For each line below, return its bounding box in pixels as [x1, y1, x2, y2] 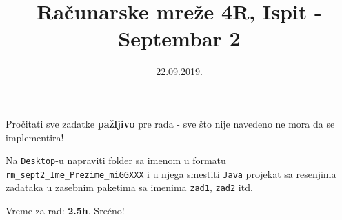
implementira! [6, 130, 64, 144]
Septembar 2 [118, 24, 241, 52]
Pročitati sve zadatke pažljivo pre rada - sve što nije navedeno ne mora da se [6, 116, 335, 130]
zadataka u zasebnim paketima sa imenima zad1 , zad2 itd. [6, 180, 253, 194]
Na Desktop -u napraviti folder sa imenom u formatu [6, 153, 226, 168]
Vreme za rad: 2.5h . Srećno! [6, 203, 125, 218]
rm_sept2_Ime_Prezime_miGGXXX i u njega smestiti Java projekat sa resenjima [6, 166, 336, 181]
